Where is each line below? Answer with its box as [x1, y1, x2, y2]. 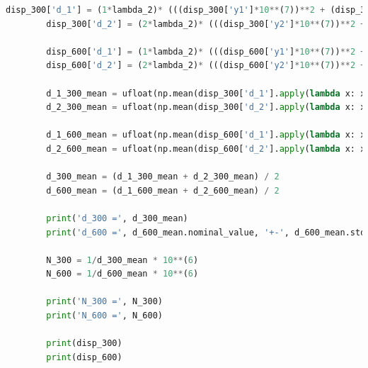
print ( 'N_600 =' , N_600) [46, 311, 163, 321]
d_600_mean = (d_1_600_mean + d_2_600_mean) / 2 [46, 185, 280, 196]
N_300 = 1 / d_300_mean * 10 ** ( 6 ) [46, 255, 199, 265]
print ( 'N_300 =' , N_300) [46, 296, 163, 307]
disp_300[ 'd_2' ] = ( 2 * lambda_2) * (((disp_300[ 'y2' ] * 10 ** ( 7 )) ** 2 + [46, 18, 366, 29]
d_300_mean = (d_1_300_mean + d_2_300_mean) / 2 [46, 172, 280, 182]
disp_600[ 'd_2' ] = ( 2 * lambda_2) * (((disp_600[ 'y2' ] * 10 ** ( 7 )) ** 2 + [46, 60, 366, 71]
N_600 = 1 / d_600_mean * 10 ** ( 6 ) [46, 269, 199, 279]
